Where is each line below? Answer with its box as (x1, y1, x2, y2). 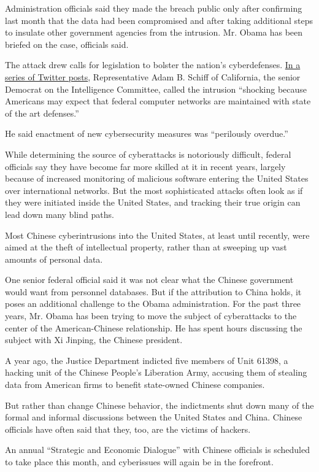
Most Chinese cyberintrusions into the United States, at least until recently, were (5, 228, 310, 241)
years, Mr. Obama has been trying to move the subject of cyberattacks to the (5, 309, 297, 322)
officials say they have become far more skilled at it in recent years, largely (5, 160, 286, 172)
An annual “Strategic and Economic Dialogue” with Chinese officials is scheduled (5, 443, 310, 456)
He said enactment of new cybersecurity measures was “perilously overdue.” (5, 127, 288, 140)
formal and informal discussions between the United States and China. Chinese (5, 411, 302, 424)
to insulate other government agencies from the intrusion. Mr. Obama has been (5, 26, 303, 39)
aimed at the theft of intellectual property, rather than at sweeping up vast (5, 241, 287, 253)
